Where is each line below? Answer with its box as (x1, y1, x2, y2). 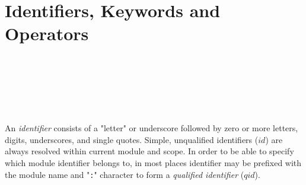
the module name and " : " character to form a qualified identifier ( (5, 168, 244, 180)
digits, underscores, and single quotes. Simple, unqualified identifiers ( (5, 133, 259, 145)
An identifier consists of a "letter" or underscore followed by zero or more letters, (5, 122, 298, 134)
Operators (5, 21, 89, 46)
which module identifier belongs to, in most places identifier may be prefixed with (5, 157, 302, 169)
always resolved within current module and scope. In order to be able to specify (5, 145, 294, 157)
